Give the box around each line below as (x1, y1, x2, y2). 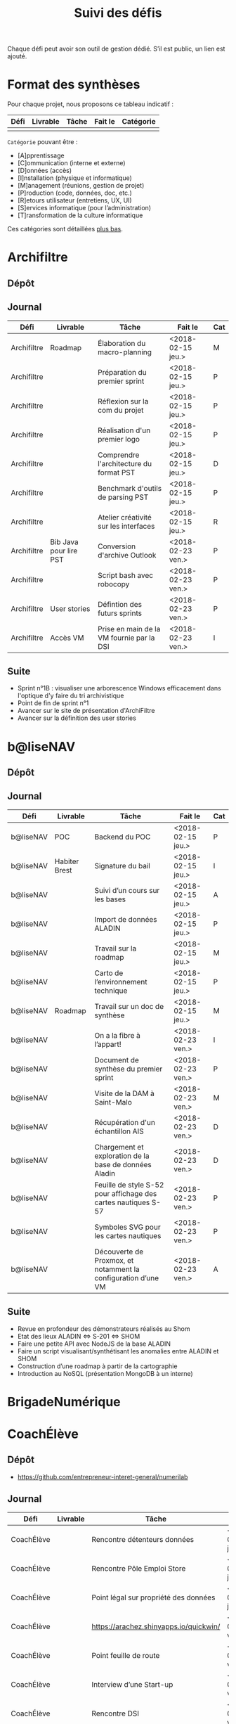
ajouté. (7, 52, 27, 60)
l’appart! (94, 1039, 122, 1049)
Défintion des (98, 599, 143, 609)
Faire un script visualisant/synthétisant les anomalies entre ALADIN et (17, 1346, 219, 1355)
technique (94, 986, 128, 996)
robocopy (98, 579, 130, 588)
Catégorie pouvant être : (7, 138, 78, 146)
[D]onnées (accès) (17, 167, 72, 175)
